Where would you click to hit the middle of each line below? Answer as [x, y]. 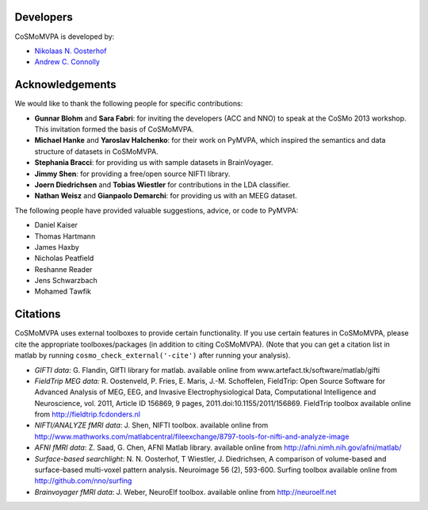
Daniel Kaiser [56, 225]
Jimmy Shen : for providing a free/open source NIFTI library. [132, 174]
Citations [38, 314]
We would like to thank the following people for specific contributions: [129, 104]
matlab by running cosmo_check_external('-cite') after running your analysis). [153, 355]
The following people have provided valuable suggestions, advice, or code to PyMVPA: [157, 210]
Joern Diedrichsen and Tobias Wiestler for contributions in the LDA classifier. [162, 184]
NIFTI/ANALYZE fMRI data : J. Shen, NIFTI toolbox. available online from [151, 425]
